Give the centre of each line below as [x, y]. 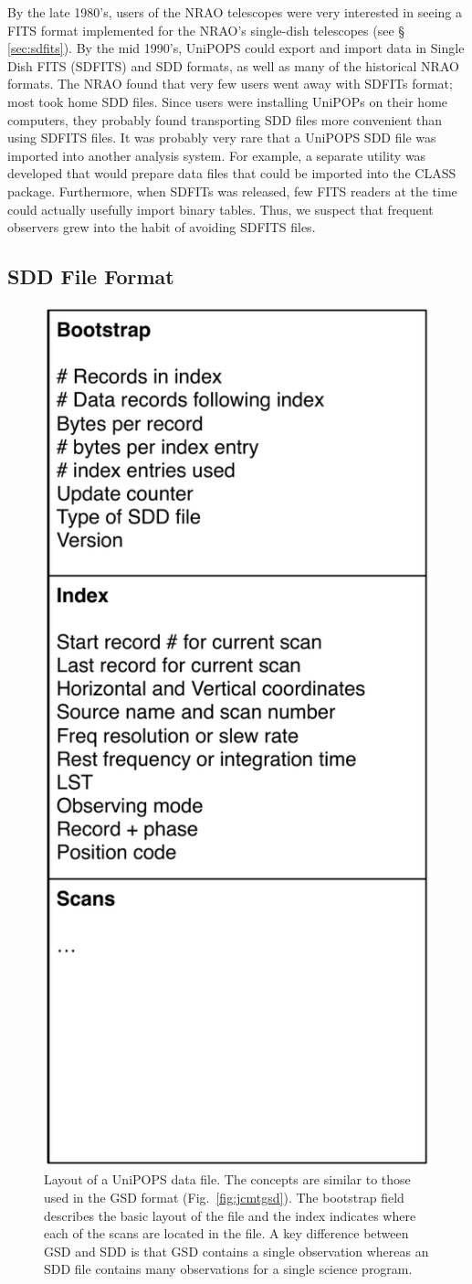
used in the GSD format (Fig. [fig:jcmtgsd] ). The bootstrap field [224, 1197]
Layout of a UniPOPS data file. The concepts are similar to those [227, 1179]
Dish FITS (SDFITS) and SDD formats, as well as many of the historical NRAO [233, 65]
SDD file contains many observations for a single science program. [228, 1269]
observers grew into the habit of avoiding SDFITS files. [162, 227]
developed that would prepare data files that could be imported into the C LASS [232, 173]
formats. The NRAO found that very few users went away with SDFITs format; [230, 84]
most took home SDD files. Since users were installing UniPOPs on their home [228, 101]
